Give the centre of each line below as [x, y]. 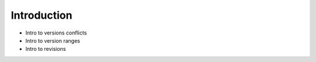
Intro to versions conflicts [56, 33]
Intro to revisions [46, 49]
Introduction [42, 15]
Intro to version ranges [53, 40]
